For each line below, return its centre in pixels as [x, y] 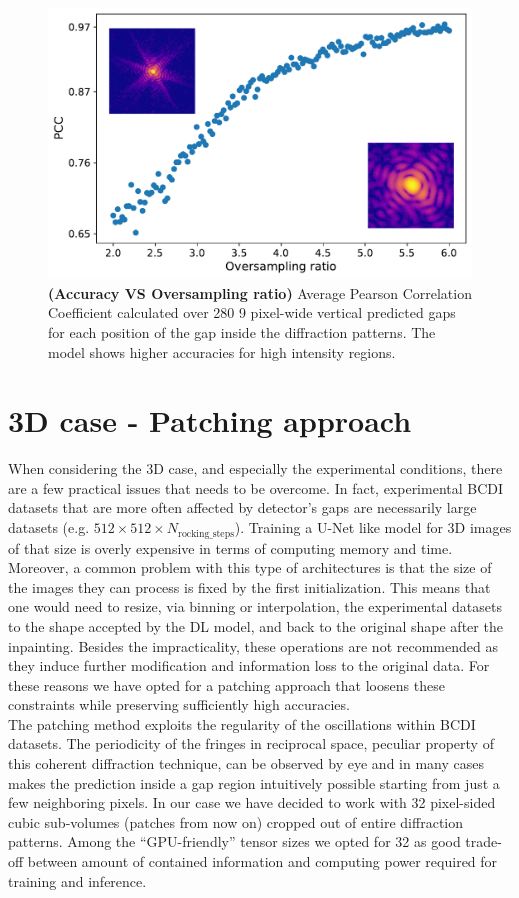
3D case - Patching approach [210, 420]
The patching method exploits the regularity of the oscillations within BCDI [242, 723]
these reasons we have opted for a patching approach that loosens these [226, 684]
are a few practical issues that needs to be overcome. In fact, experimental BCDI [256, 487]
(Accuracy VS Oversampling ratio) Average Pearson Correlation [260, 292]
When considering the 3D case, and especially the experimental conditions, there [255, 468]
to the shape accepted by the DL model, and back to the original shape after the [255, 625]
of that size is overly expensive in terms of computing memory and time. [230, 547]
